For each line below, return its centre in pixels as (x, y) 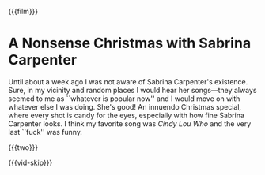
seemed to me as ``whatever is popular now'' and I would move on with (124, 99)
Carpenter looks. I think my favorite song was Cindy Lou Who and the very (130, 123)
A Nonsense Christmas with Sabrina (130, 43)
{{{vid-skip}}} (30, 162)
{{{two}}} (23, 147)
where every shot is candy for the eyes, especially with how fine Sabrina (127, 115)
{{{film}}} (23, 11)
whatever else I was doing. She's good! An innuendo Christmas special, (125, 106)
